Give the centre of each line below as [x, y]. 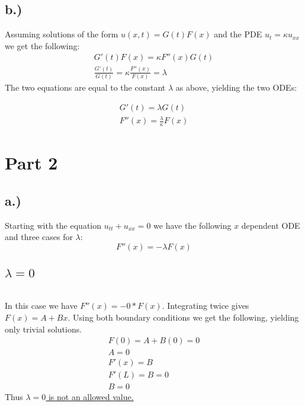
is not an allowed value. [91, 397]
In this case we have [41, 306]
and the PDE [238, 34]
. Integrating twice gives [206, 306]
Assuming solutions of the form [62, 34]
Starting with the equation [53, 225]
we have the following [192, 225]
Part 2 [31, 163]
